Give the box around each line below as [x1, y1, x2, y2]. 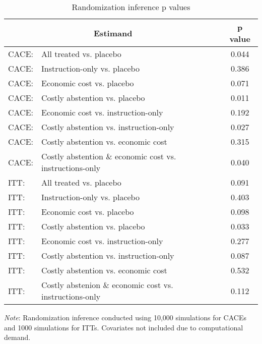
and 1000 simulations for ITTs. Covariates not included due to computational [4, 322, 243, 332]
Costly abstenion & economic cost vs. [41, 279, 173, 291]
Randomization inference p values [72, 1, 190, 13]
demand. [4, 332, 31, 342]
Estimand [94, 27, 133, 39]
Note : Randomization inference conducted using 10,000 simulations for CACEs [4, 312, 246, 322]
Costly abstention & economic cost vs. [41, 150, 176, 162]
